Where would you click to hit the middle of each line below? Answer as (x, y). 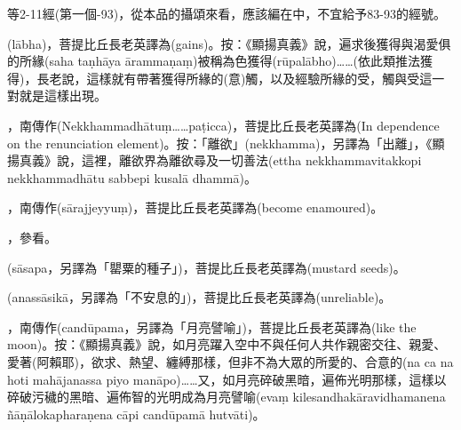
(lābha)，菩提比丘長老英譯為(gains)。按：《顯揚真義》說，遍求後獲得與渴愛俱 (229, 43)
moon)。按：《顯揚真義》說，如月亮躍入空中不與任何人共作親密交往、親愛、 (227, 344)
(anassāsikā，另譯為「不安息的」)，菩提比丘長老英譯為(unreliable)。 (199, 297)
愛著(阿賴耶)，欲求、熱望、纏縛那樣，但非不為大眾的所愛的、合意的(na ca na (230, 361)
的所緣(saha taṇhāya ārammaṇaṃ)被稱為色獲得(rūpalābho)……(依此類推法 (214, 61)
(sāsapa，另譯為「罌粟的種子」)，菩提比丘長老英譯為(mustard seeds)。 (207, 267)
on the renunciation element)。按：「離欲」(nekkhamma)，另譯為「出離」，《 (220, 143)
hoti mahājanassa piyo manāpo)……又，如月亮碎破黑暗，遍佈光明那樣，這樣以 (227, 379)
